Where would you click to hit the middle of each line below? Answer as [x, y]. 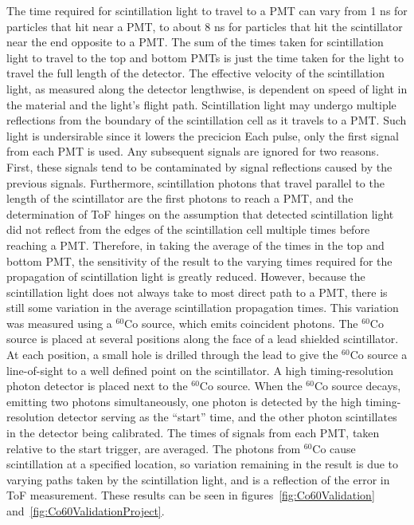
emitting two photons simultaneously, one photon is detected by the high [184, 401]
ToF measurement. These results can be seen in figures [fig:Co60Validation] [191, 495]
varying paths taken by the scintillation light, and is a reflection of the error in [198, 479]
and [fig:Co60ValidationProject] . [86, 511]
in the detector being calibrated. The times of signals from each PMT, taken [193, 433]
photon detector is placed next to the [97, 386]
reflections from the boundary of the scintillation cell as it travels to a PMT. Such [207, 120]
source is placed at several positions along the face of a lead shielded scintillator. [203, 339]
